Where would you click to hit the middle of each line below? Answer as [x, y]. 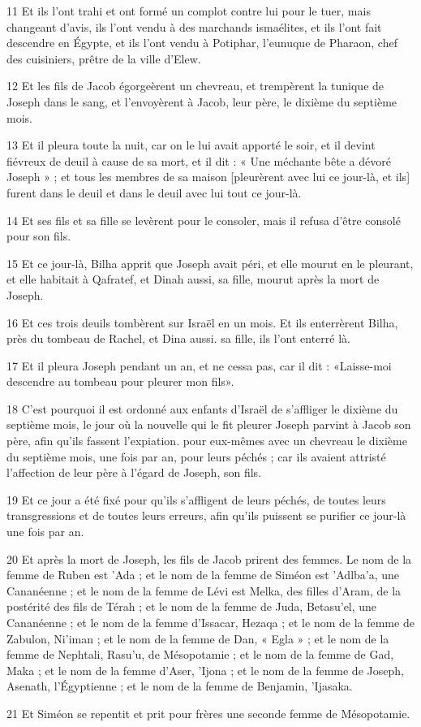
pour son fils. [39, 236]
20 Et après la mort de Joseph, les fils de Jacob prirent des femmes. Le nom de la [209, 558]
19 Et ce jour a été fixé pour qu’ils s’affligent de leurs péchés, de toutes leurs [196, 499]
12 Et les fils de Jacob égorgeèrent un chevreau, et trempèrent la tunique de [195, 86]
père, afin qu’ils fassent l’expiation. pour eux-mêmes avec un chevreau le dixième [207, 441]
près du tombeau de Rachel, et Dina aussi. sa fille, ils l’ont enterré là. [178, 338]
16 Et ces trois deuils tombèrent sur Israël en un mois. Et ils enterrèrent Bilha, [202, 322]
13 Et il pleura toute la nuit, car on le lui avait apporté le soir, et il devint [191, 145]
